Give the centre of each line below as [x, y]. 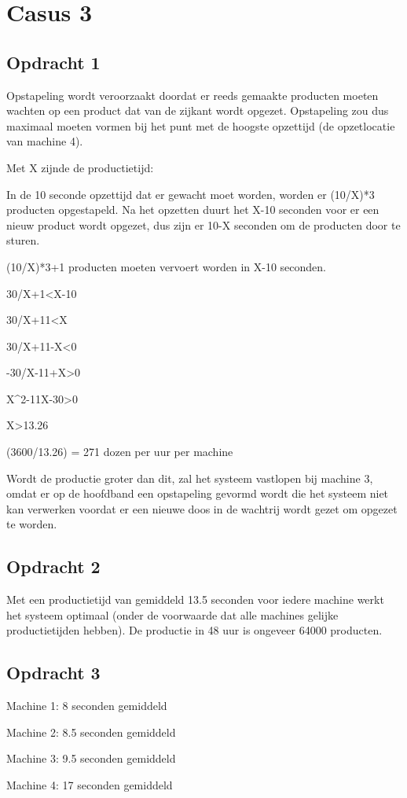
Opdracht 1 [53, 62]
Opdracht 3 [53, 673]
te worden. [32, 524]
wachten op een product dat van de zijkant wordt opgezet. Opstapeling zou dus [198, 110]
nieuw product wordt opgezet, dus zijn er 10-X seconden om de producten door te [203, 224]
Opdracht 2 [53, 566]
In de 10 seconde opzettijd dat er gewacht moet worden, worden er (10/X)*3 [191, 194]
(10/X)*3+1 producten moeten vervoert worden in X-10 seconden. [167, 266]
